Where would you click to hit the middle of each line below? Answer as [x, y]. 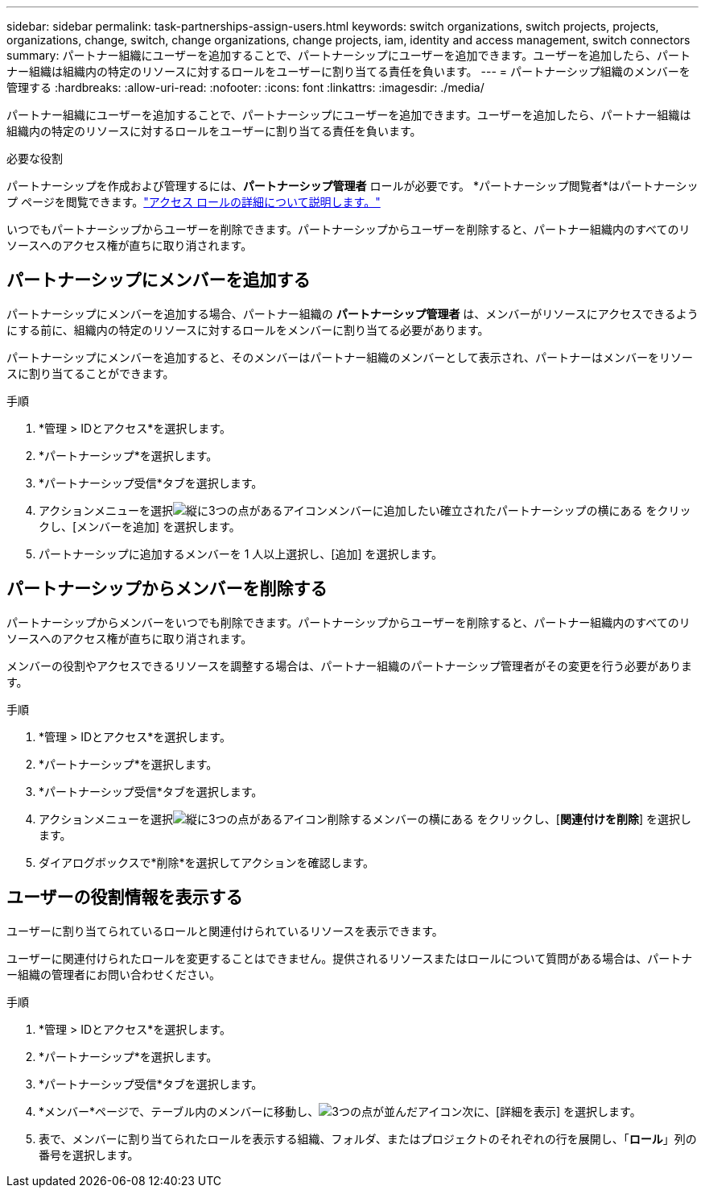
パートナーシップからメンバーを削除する [167, 589]
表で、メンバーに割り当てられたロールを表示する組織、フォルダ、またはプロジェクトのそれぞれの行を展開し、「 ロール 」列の [368, 1138]
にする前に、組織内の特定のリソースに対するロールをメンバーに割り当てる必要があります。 [248, 330]
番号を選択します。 [89, 1155]
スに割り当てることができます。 [91, 373]
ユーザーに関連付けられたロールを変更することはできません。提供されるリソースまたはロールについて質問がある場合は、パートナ [350, 958]
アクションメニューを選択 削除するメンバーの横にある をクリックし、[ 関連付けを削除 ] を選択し [365, 819]
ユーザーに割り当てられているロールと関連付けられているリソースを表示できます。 [225, 931]
